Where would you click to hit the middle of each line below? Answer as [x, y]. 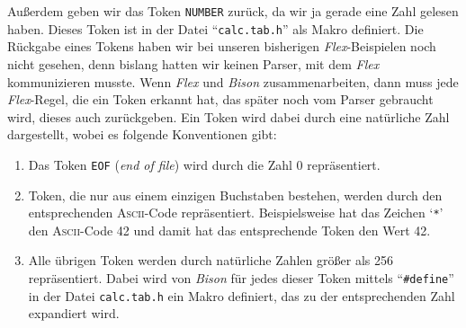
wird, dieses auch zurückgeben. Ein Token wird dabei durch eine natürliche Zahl [229, 116]
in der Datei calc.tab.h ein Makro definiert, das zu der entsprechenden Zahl [242, 295]
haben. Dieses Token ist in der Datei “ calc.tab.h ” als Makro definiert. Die [215, 28]
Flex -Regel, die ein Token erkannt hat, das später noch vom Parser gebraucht [220, 99]
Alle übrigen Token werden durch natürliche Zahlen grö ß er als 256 [211, 260]
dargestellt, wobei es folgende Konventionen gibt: [142, 134]
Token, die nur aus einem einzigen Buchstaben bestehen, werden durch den [235, 195]
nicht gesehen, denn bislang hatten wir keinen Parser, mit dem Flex [193, 63]
